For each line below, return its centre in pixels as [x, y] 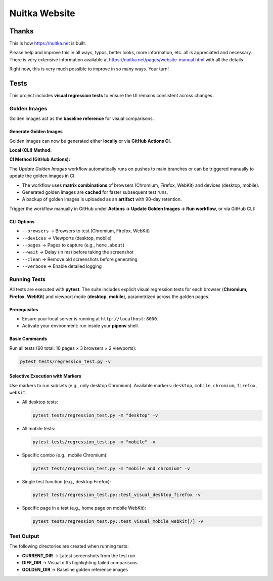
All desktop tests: [40, 402]
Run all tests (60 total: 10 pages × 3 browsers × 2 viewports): [73, 348]
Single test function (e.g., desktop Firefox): [66, 481]
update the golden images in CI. [42, 176]
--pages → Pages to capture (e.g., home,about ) [73, 245]
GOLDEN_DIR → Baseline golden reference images [75, 570]
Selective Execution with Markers [45, 376]
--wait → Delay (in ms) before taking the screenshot [78, 252]
